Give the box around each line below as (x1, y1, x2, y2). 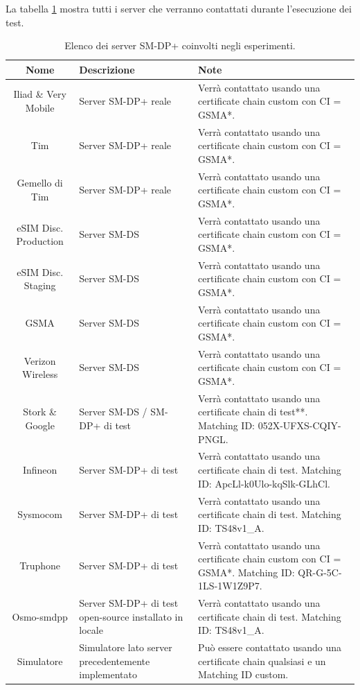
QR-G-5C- (298, 564, 342, 579)
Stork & (23, 404, 57, 419)
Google (25, 418, 55, 433)
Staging (24, 278, 56, 293)
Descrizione (79, 62, 135, 76)
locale (79, 623, 103, 637)
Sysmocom (17, 507, 62, 521)
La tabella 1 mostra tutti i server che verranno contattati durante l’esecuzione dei (6, 1, 352, 15)
